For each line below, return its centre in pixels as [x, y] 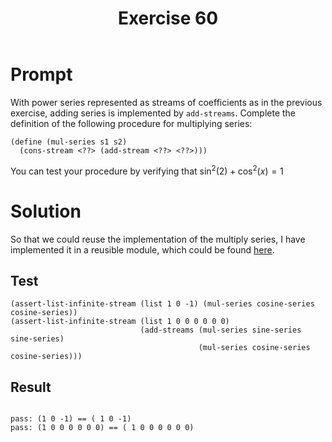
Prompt [41, 74]
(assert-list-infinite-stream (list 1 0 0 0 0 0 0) [120, 322]
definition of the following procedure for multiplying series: [131, 123]
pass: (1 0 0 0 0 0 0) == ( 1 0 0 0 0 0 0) [102, 428]
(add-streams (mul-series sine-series [220, 330]
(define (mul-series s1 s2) [69, 142]
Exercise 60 [168, 18]
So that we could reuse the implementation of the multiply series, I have [158, 239]
